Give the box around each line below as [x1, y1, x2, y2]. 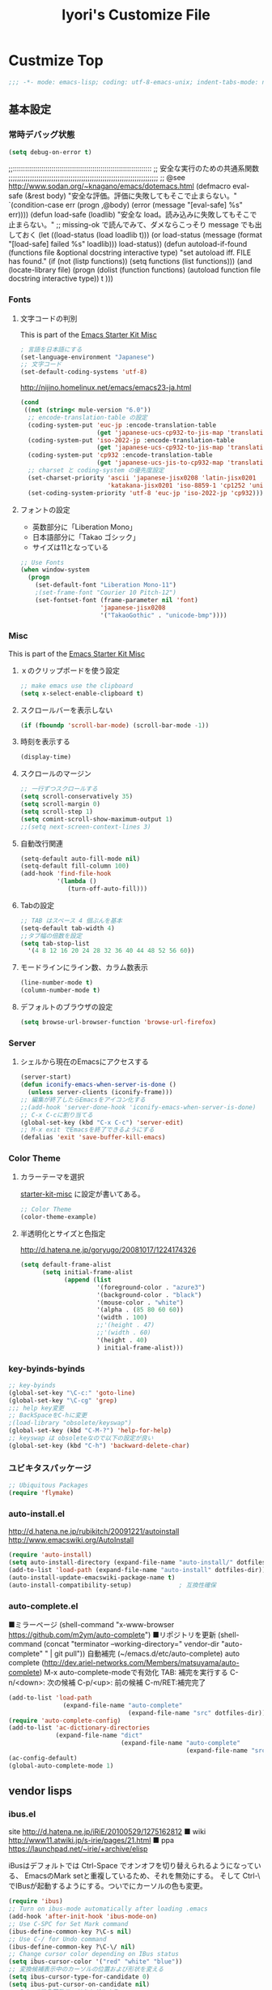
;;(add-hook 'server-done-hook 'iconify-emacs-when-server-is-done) [19, 1103, 257, 1111]
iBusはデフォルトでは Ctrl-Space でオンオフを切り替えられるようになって [8, 1861, 255, 1871]
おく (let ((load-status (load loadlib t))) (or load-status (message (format [22, 230, 263, 240]
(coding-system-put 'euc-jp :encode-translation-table [28, 420, 217, 429]
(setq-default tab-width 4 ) [19, 924, 115, 933]
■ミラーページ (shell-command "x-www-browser [8, 1619, 175, 1629]
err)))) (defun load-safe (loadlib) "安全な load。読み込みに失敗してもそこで [8, 209, 257, 220]
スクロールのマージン [19, 769, 91, 778]
